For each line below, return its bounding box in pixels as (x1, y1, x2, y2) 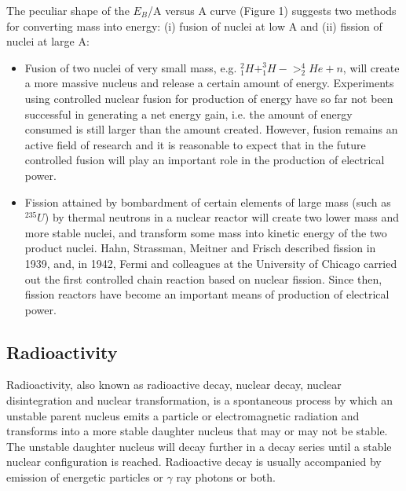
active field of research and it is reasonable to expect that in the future (24, 136, 366, 152)
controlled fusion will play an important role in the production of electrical (24, 152, 385, 168)
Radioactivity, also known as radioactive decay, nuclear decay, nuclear (6, 376, 342, 393)
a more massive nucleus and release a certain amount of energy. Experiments (24, 75, 394, 91)
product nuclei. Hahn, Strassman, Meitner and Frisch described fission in (24, 240, 376, 256)
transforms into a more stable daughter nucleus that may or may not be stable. (6, 423, 388, 439)
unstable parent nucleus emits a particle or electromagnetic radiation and (6, 407, 360, 423)
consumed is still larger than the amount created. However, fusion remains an (24, 121, 398, 137)
